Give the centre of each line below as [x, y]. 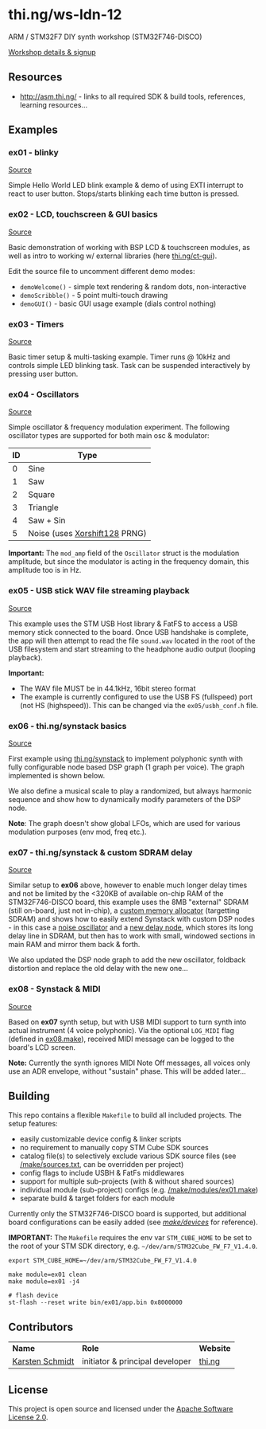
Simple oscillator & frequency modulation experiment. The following [119, 427]
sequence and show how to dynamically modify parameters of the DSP [124, 799]
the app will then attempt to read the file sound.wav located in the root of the [132, 640]
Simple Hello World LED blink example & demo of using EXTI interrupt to [126, 186]
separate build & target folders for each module [97, 1198]
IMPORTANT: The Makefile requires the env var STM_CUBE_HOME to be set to [130, 1238]
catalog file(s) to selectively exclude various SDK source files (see [128, 1156]
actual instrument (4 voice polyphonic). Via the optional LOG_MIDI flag [121, 1030]
